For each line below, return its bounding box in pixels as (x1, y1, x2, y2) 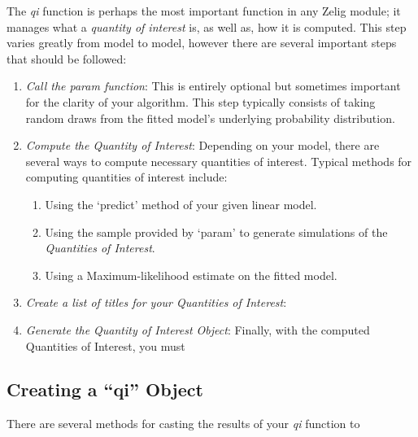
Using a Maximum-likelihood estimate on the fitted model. (45, 266, 337, 283)
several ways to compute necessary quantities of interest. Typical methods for (25, 152, 412, 169)
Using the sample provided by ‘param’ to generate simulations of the (45, 223, 388, 240)
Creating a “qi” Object (7, 377, 203, 402)
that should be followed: (7, 50, 127, 67)
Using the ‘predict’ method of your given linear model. (45, 195, 317, 212)
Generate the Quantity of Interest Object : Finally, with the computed (25, 321, 370, 338)
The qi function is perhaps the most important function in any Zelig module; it (7, 2, 401, 19)
